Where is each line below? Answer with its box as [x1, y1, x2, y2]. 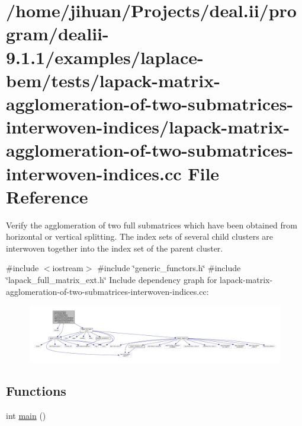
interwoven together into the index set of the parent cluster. [6, 241, 223, 254]
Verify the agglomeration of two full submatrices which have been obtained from [6, 218, 297, 231]
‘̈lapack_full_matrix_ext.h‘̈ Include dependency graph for [6, 274, 217, 285]
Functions [6, 382, 66, 400]
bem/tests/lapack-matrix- [6, 68, 220, 92]
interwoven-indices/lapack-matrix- [6, 115, 290, 139]
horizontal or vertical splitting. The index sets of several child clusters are [6, 230, 274, 243]
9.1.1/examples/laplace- [6, 44, 204, 69]
